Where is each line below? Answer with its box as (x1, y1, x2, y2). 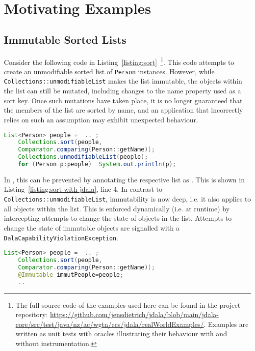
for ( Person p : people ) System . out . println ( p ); (18, 161, 176, 168)
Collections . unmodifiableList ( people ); (18, 153, 148, 161)
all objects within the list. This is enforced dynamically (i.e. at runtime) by (4, 203, 230, 213)
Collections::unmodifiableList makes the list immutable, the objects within (4, 76, 242, 86)
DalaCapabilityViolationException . (4, 232, 118, 242)
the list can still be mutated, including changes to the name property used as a (4, 86, 241, 96)
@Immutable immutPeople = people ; (18, 271, 124, 278)
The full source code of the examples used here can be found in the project (15, 299, 241, 310)
